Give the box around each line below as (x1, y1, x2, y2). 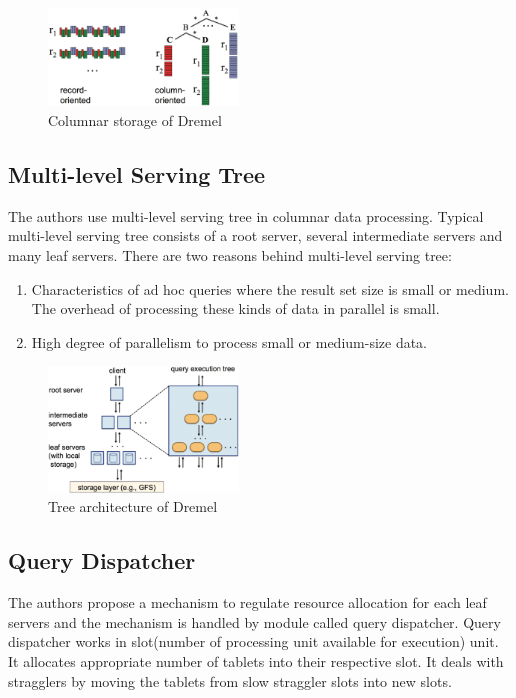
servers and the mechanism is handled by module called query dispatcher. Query (8, 611, 501, 632)
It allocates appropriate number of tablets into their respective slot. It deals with (8, 651, 504, 671)
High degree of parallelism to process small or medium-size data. (31, 331, 428, 352)
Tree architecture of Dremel (48, 496, 218, 517)
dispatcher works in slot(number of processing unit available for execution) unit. (8, 631, 499, 652)
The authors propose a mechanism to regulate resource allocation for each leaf (8, 592, 487, 613)
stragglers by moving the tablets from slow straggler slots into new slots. (8, 670, 452, 691)
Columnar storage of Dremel (48, 109, 222, 130)
